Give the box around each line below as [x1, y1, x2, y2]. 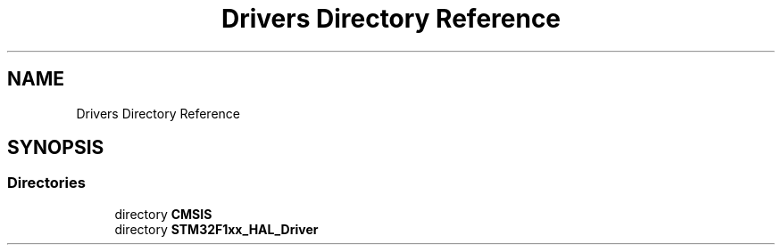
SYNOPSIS [7, 136, 104, 159]
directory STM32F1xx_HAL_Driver [114, 221, 319, 237]
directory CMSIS [114, 206, 212, 222]
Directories [7, 174, 86, 192]
